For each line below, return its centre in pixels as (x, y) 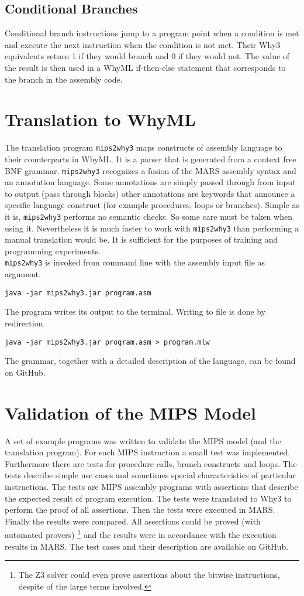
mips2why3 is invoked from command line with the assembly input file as (135, 262)
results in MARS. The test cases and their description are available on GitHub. (147, 546)
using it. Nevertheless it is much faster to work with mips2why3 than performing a (152, 228)
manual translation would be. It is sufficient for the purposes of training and (141, 239)
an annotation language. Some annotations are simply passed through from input (150, 182)
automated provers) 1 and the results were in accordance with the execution (141, 534)
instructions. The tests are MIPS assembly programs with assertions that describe (151, 486)
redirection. (25, 323)
